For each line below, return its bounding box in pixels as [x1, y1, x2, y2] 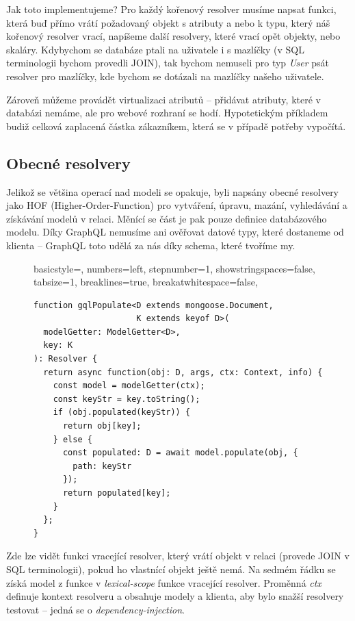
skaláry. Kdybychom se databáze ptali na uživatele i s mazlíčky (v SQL [6, 42, 305, 56]
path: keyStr [73, 461, 132, 471]
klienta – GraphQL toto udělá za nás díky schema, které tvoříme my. [6, 238, 295, 252]
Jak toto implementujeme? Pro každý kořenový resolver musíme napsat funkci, [6, 2, 337, 16]
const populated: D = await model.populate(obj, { [62, 448, 298, 458]
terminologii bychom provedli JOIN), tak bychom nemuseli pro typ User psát [6, 55, 329, 70]
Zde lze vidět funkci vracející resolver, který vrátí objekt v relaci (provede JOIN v [6, 548, 350, 563]
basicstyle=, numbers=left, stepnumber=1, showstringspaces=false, [34, 261, 315, 275]
